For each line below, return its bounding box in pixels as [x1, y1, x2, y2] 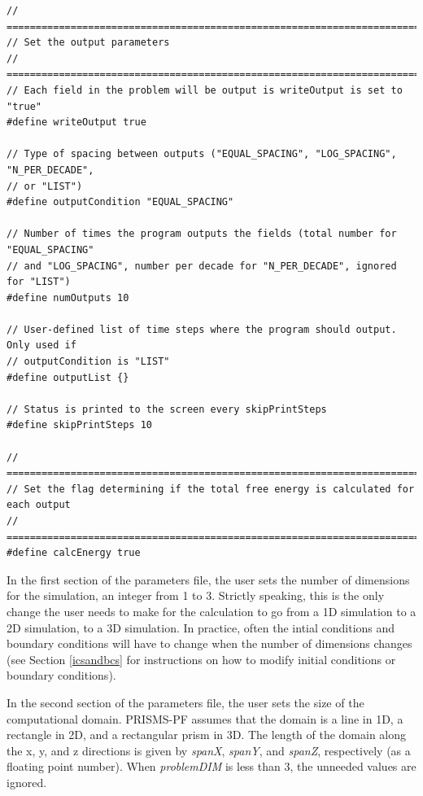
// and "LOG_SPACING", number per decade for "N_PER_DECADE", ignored [7, 260, 397, 272]
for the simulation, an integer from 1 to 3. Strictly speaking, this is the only [7, 587, 385, 604]
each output [7, 499, 71, 511]
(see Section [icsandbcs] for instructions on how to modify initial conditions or [7, 650, 396, 667]
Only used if [7, 339, 76, 352]
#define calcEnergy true [7, 547, 141, 559]
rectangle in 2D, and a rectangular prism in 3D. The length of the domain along [7, 726, 407, 743]
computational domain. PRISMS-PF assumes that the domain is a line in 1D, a [7, 710, 403, 727]
